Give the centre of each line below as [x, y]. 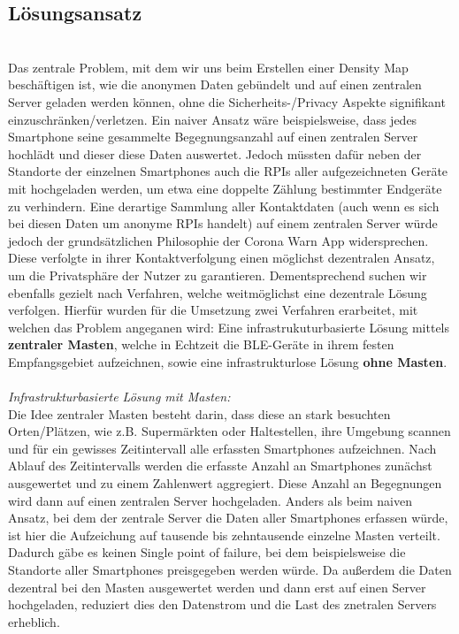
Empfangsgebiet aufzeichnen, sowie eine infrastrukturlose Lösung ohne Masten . [228, 361]
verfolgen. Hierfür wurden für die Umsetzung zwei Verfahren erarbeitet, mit [213, 310]
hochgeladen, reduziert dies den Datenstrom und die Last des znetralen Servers [222, 604]
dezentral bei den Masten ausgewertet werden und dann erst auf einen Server [217, 587]
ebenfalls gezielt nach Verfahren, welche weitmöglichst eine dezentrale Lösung [218, 292]
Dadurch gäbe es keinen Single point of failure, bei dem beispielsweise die [207, 552]
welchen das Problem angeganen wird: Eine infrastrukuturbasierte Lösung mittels [229, 327]
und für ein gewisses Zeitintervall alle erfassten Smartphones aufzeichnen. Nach [222, 448]
